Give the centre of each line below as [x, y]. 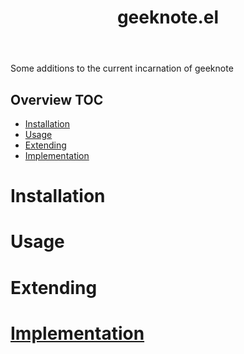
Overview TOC [57, 99]
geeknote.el [168, 17]
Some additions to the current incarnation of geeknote [122, 68]
